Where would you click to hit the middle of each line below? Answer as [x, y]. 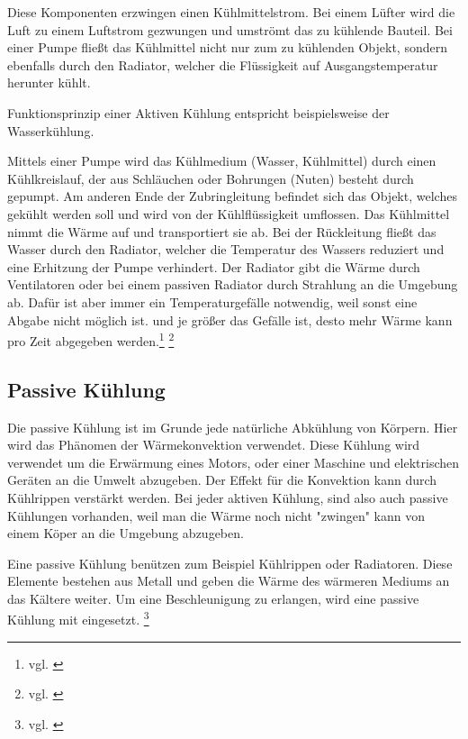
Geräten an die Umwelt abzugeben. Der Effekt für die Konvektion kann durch [222, 480]
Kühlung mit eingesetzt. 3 [78, 618]
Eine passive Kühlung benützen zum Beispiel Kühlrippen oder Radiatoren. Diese [230, 563]
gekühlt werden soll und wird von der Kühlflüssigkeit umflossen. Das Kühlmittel [229, 213]
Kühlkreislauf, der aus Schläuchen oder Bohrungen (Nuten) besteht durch [211, 178]
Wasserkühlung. [51, 130]
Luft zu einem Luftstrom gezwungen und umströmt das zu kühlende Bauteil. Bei [230, 29]
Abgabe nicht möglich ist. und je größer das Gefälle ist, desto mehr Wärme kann [230, 319]
